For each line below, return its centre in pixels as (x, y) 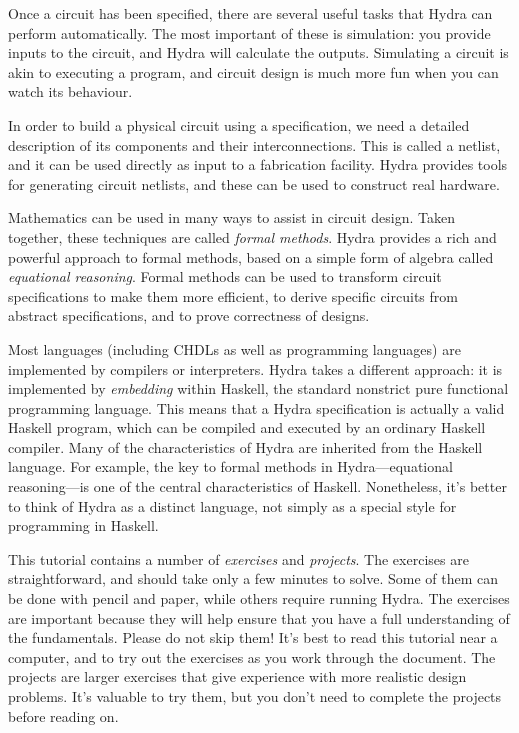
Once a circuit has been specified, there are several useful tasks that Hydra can (250, 13)
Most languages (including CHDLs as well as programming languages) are (234, 348)
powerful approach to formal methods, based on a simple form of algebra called (251, 256)
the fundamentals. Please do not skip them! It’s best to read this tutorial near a (253, 637)
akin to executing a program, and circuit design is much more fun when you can (253, 71)
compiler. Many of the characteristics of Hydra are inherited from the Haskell (245, 446)
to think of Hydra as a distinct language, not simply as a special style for (232, 505)
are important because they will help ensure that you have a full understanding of (259, 617)
